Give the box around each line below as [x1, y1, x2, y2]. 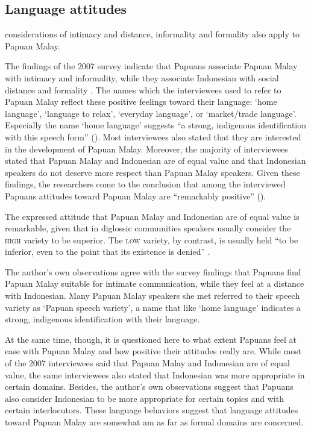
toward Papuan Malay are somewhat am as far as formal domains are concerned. [5, 416, 304, 428]
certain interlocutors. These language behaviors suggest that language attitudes [5, 404, 298, 416]
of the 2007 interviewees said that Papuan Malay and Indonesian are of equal [5, 357, 291, 369]
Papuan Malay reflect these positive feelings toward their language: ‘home [5, 95, 277, 108]
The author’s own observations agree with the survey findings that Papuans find [5, 265, 301, 278]
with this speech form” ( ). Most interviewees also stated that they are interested [5, 130, 301, 143]
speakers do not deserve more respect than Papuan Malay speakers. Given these [5, 166, 300, 178]
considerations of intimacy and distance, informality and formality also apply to [5, 28, 300, 40]
